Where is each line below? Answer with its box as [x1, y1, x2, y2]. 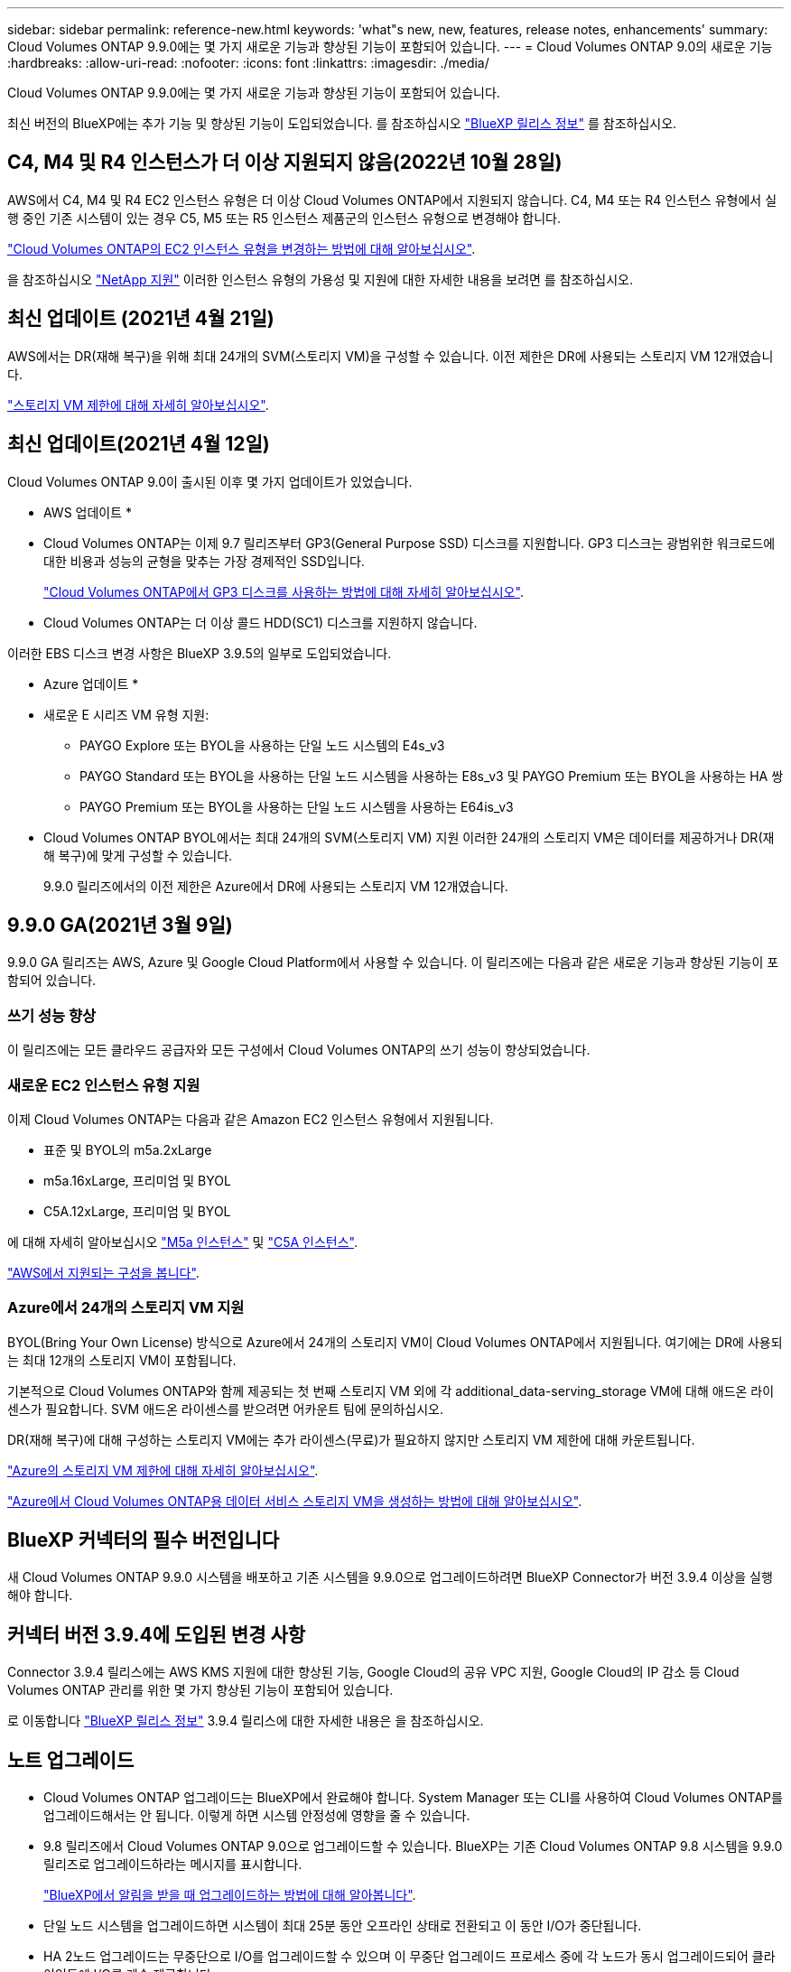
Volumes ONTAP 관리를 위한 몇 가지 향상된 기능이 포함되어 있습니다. [7, 1682, 394, 1698]
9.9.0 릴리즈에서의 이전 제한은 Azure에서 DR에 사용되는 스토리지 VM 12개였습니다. [43, 878, 508, 894]
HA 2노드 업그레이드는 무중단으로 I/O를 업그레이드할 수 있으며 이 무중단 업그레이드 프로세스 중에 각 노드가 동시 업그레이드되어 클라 [43, 1949, 776, 1965]
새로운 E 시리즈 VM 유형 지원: [43, 706, 209, 722]
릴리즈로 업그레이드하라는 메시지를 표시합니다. [43, 1856, 302, 1873]
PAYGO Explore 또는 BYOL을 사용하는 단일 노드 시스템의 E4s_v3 [79, 737, 445, 753]
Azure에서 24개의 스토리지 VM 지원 [7, 1298, 245, 1317]
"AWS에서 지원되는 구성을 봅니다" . [7, 1264, 200, 1280]
